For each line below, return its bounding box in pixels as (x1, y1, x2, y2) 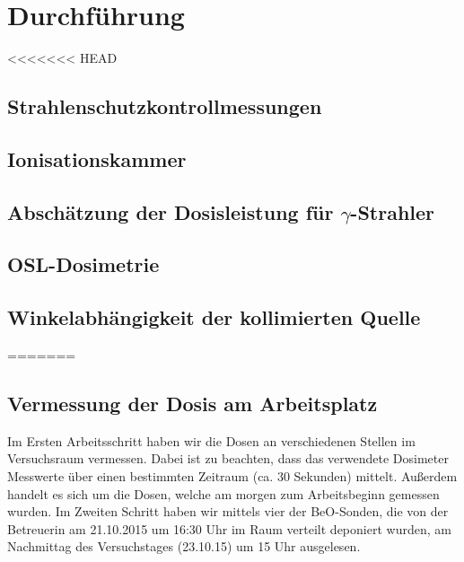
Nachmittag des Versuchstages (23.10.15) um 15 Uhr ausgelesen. (7, 537, 361, 556)
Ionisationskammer (7, 145, 187, 172)
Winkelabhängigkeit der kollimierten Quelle (7, 303, 421, 331)
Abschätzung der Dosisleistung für (7, 198, 334, 225)
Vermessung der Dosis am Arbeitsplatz (7, 390, 378, 417)
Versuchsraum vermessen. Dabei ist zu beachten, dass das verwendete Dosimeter (7, 449, 449, 468)
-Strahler (350, 198, 435, 225)
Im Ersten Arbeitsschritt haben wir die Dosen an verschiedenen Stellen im (7, 431, 416, 450)
